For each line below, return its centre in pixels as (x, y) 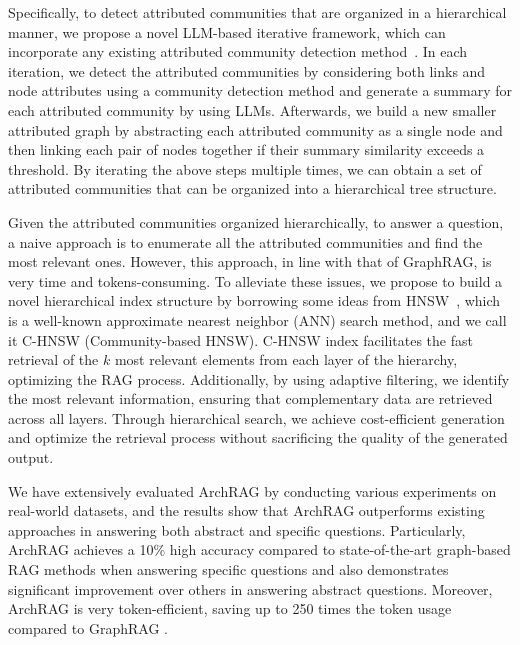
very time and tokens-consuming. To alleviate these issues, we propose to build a (255, 280)
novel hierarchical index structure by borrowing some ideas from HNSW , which (254, 300)
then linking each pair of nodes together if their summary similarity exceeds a (246, 149)
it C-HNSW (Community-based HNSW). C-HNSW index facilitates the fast (240, 339)
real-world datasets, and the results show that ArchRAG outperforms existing (246, 510)
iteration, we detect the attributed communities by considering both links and (247, 70)
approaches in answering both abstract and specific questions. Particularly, (237, 529)
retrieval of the (53, 359)
